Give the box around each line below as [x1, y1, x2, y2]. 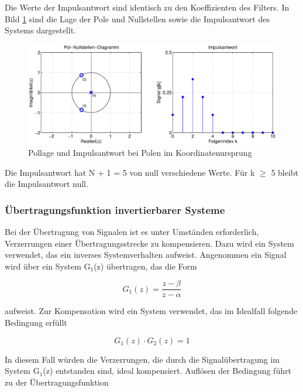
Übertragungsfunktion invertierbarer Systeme [5, 202, 225, 217]
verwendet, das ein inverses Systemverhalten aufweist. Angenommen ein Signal [5, 248, 287, 261]
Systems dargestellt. [5, 24, 76, 36]
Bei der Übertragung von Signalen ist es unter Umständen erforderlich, [5, 225, 259, 237]
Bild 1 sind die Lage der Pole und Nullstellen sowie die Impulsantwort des [5, 12, 270, 25]
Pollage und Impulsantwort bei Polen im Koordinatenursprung [28, 146, 252, 158]
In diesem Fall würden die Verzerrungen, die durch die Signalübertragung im [5, 353, 280, 365]
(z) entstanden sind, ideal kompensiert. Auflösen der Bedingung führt [43, 364, 291, 377]
